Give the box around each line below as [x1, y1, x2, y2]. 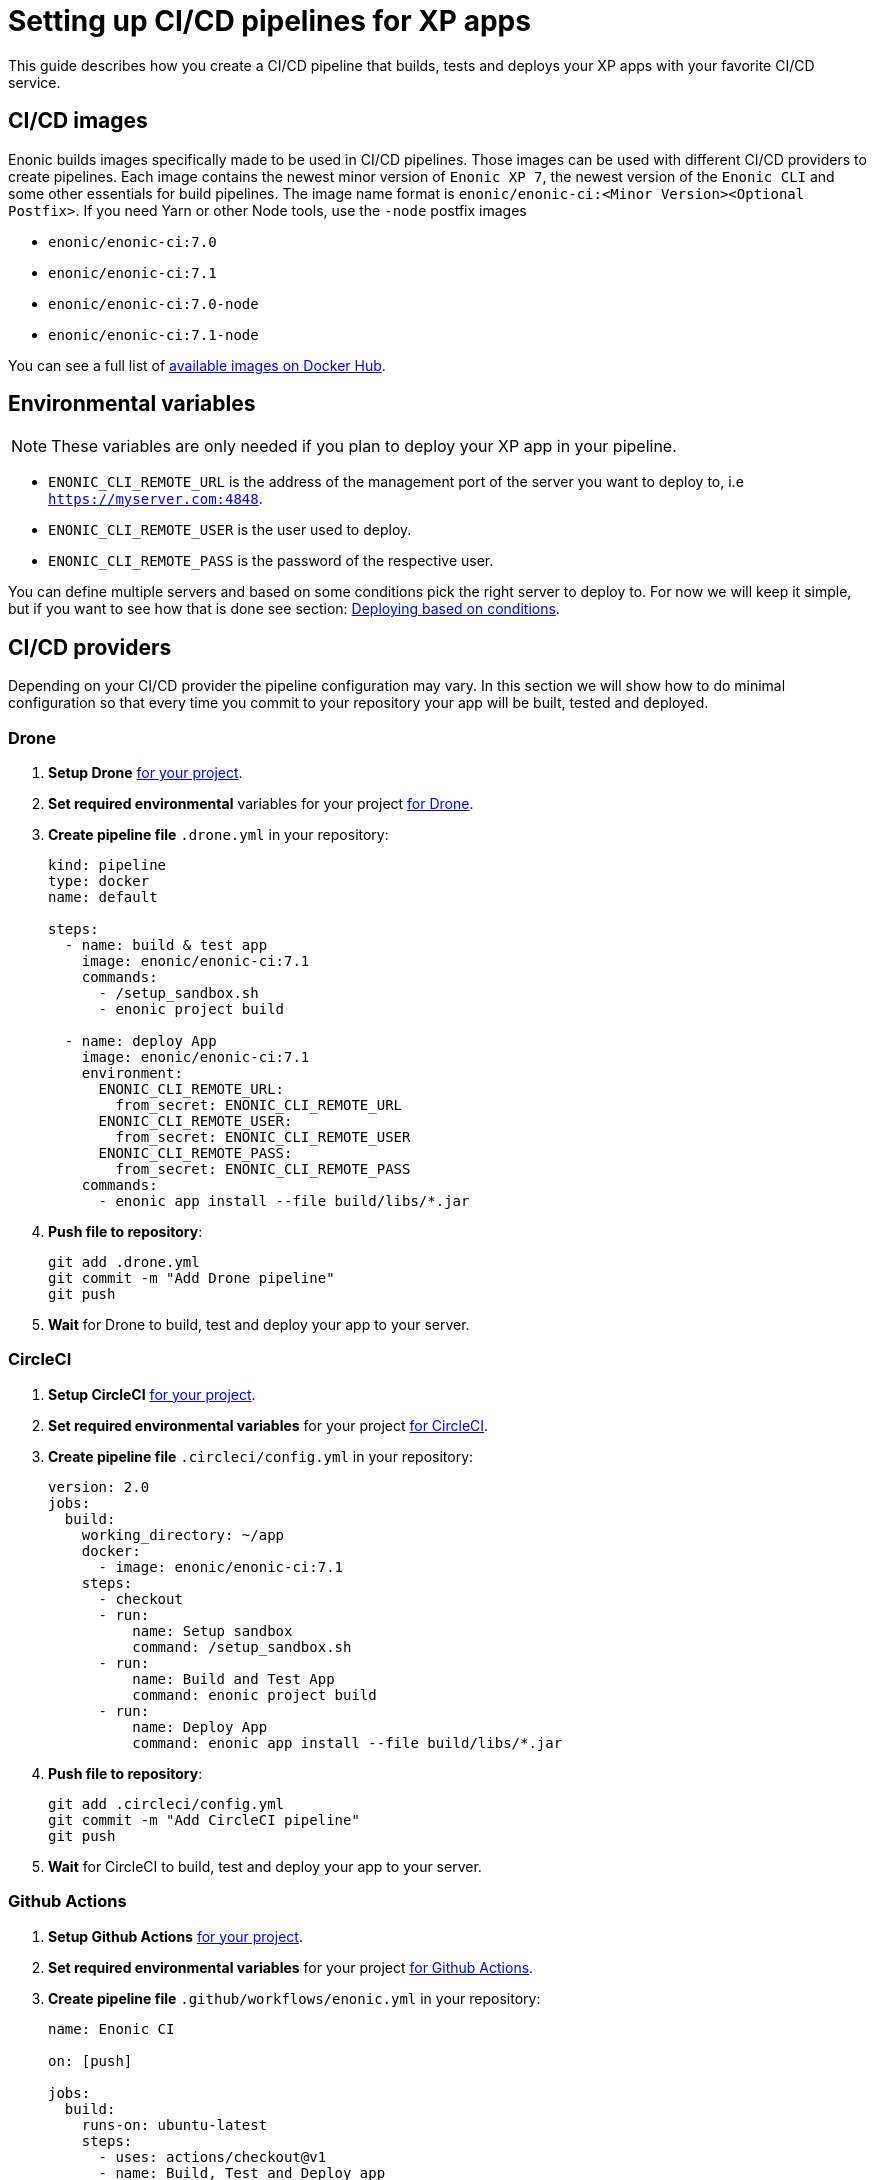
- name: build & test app [64, 937, 268, 954]
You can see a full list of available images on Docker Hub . [8, 356, 386, 374]
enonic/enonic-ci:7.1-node [48, 326, 259, 343]
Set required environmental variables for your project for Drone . [48, 795, 474, 813]
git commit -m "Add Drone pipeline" [48, 1270, 335, 1287]
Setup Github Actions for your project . [48, 1927, 303, 1945]
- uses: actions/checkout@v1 [98, 2148, 327, 2165]
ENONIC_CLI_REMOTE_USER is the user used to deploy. [48, 521, 412, 539]
